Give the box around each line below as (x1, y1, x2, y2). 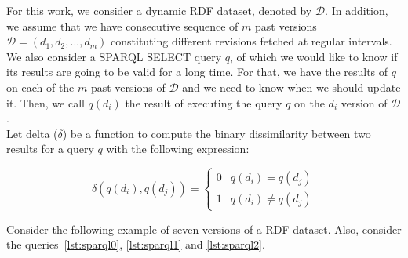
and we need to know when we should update (182, 78, 401, 95)
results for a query (6, 140, 94, 157)
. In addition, (325, 2, 388, 18)
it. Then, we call (6, 94, 85, 111)
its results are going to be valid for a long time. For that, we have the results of (6, 64, 388, 80)
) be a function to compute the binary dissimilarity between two (62, 125, 371, 141)
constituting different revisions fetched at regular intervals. (111, 33, 392, 49)
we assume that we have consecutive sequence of (6, 17, 239, 34)
